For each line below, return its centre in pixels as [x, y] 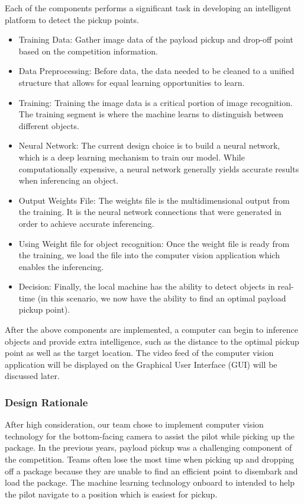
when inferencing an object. [69, 180]
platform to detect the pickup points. [72, 19]
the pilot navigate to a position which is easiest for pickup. [111, 494]
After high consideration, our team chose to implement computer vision [134, 424]
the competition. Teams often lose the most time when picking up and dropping [150, 459]
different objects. [49, 125]
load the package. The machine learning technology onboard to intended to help [150, 482]
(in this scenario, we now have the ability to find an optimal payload [162, 298]
